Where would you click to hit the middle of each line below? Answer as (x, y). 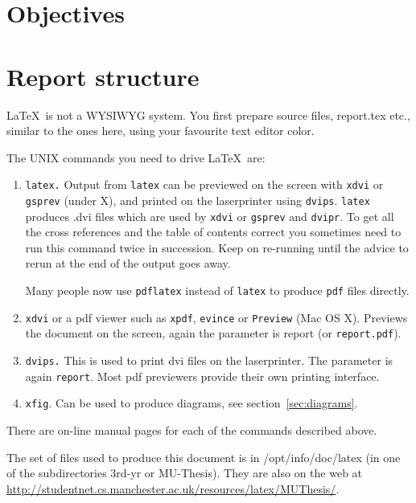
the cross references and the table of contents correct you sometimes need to (213, 232)
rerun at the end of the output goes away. (128, 263)
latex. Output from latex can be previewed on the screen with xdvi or (204, 184)
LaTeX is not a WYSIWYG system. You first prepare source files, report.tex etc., (208, 115)
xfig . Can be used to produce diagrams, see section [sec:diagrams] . (192, 403)
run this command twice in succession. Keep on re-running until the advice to (217, 247)
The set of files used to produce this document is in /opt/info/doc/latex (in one (204, 457)
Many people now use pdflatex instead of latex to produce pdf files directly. (217, 290)
